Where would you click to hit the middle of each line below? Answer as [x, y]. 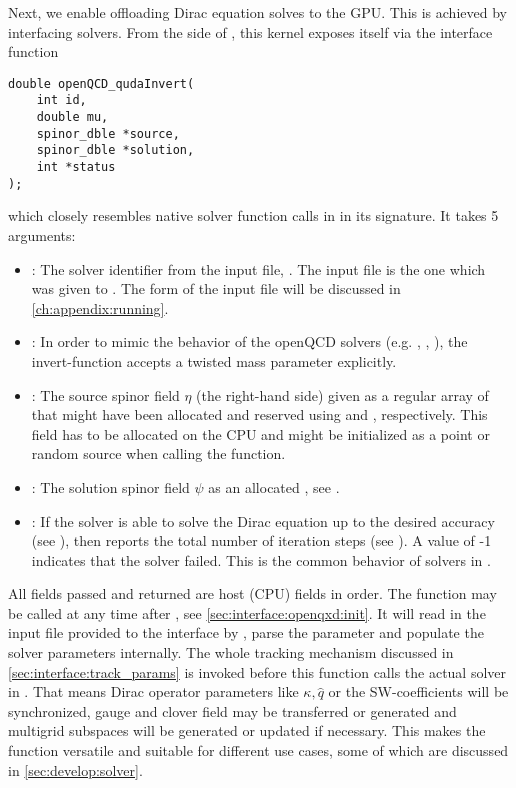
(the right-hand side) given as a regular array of [342, 394]
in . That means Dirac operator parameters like [153, 691]
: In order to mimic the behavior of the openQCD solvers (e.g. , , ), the [249, 341]
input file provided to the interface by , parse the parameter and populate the [246, 632]
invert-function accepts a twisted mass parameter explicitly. [214, 360]
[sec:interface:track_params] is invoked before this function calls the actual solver [257, 671]
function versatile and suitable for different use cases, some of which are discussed [258, 750]
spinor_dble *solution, [115, 150]
